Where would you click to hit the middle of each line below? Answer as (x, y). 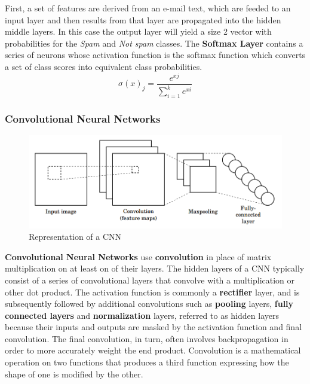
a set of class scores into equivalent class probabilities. (104, 66)
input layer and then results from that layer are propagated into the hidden (143, 19)
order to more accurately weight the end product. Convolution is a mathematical (153, 350)
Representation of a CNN (75, 237)
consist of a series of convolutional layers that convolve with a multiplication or (150, 280)
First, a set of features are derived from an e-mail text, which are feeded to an (148, 8)
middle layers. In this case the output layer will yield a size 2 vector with (138, 31)
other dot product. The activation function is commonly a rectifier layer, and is (152, 292)
